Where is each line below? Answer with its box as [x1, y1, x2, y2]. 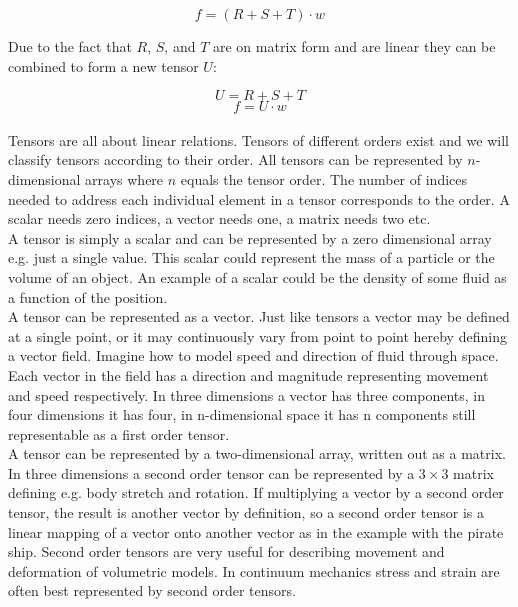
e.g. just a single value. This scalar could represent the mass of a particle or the [8, 247, 495, 268]
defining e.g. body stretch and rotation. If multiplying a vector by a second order [8, 482, 504, 503]
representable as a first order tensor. [8, 423, 230, 444]
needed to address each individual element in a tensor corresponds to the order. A [8, 188, 510, 209]
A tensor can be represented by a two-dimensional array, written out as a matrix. [8, 443, 506, 464]
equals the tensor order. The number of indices [180, 168, 468, 189]
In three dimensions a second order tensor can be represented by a [8, 462, 415, 483]
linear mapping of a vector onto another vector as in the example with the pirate [8, 521, 504, 542]
